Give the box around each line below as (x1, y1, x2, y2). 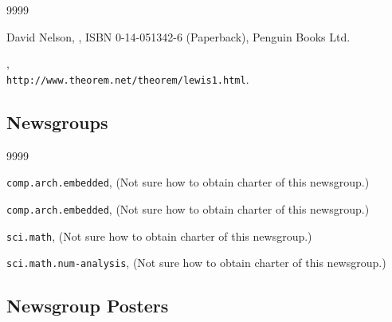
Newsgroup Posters (6, 293, 169, 318)
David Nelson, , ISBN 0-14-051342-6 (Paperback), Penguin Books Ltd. (6, 28, 351, 45)
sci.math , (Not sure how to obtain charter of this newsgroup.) (6, 227, 312, 244)
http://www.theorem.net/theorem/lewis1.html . (6, 70, 249, 87)
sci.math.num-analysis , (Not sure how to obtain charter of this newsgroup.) (6, 254, 386, 271)
